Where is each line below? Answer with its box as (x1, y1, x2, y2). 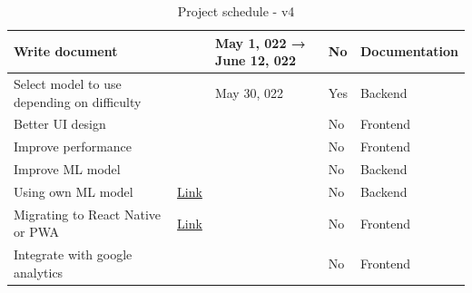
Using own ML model (14, 182, 133, 200)
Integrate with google (14, 245, 133, 264)
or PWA (14, 222, 60, 241)
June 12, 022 (214, 51, 296, 70)
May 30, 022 (214, 83, 283, 102)
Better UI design (14, 114, 106, 133)
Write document (14, 42, 118, 61)
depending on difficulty (14, 92, 142, 111)
